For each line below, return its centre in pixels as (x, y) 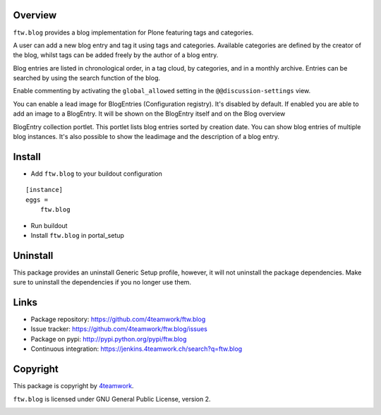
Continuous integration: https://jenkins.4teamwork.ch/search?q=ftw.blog (137, 349)
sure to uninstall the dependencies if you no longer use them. (102, 282)
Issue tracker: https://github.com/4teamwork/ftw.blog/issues (119, 329)
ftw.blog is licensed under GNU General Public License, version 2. (112, 399)
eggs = (37, 200)
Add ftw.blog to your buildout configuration (96, 174)
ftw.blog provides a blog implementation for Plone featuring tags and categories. (133, 32)
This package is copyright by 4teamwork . (73, 386)
